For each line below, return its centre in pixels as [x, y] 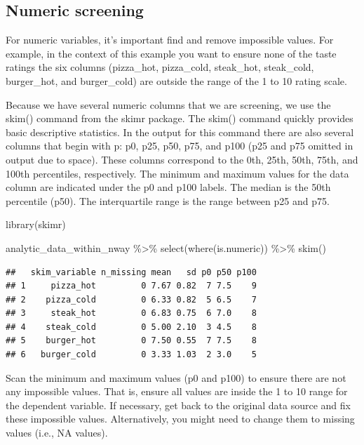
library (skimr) [36, 224]
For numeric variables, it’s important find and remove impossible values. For [170, 40]
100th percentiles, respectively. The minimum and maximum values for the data [177, 173]
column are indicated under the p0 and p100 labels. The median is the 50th [168, 187]
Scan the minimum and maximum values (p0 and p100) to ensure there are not [176, 377]
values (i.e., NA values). [57, 433]
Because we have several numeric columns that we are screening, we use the [168, 104]
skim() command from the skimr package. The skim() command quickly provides [180, 118]
